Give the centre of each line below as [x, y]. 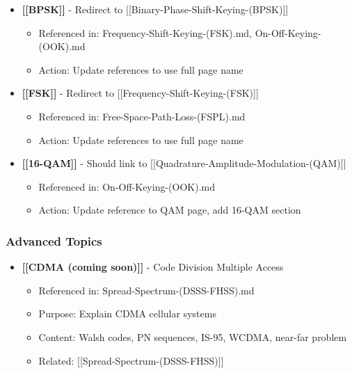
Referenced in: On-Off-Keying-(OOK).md [127, 186]
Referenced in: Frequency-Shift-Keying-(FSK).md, [145, 32]
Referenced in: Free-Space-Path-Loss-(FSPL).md [142, 116]
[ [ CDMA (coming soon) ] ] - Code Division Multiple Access [153, 267]
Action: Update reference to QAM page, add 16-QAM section [170, 210]
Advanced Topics [54, 240]
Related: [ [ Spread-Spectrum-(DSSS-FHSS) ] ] [131, 360]
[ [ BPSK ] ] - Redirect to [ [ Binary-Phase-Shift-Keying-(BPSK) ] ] [155, 9]
